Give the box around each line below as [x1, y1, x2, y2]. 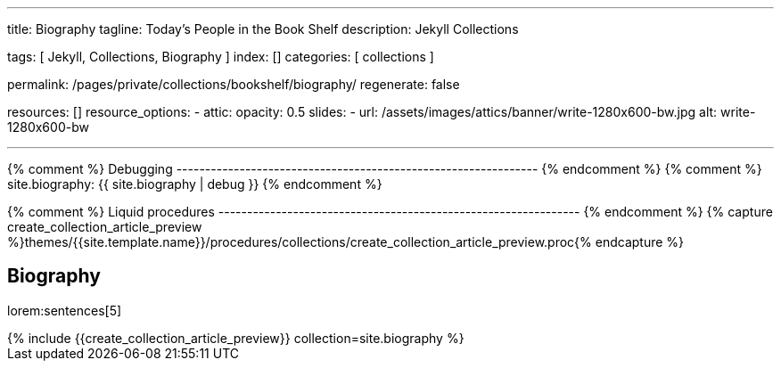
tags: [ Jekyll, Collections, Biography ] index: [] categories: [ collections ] [7, 49, 434, 64]
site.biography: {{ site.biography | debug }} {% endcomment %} [7, 176, 382, 192]
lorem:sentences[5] [7, 302, 122, 318]
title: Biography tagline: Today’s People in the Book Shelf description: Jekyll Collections [7, 21, 519, 37]
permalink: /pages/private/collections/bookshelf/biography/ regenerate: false [7, 77, 460, 92]
